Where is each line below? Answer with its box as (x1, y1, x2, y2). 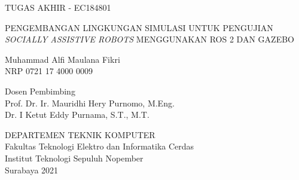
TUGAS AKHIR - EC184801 (5, 1, 111, 13)
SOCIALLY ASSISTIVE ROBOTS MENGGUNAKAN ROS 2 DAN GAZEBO (5, 33, 294, 45)
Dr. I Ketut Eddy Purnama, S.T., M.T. (5, 108, 149, 121)
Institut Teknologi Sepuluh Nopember (5, 151, 144, 164)
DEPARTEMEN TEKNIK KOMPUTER (5, 128, 155, 141)
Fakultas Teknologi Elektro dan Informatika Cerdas (5, 140, 194, 152)
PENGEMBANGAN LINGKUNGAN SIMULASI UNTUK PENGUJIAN (5, 21, 273, 33)
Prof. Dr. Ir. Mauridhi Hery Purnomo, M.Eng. (5, 96, 175, 109)
